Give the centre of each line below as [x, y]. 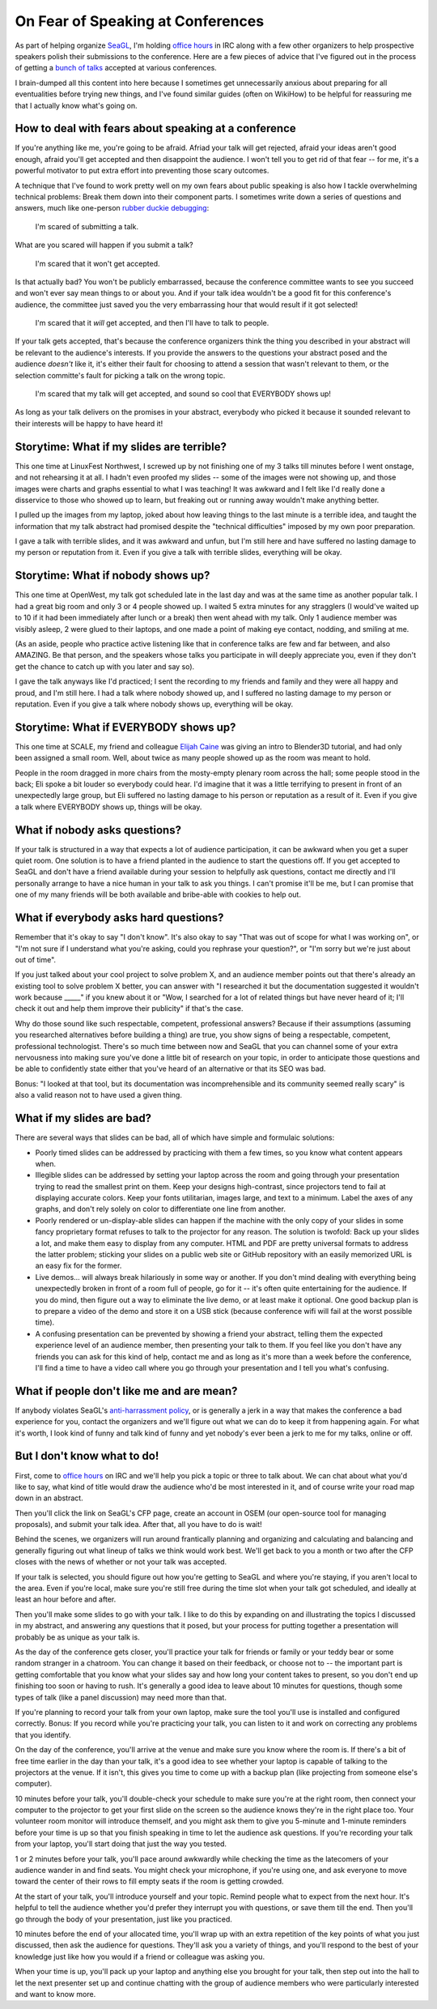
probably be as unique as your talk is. [78, 1637]
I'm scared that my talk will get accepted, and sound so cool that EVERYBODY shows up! [183, 394]
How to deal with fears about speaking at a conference [156, 128]
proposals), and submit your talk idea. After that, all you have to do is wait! [138, 1525]
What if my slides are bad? [83, 1118]
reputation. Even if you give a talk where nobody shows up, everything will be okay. [154, 704]
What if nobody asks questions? [98, 830]
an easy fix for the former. [78, 1266]
